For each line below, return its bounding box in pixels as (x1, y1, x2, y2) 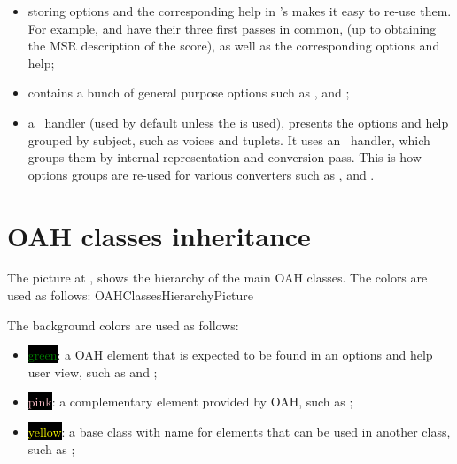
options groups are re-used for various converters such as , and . (27, 165, 375, 183)
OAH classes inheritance (7, 217, 311, 253)
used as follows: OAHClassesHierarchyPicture (7, 286, 254, 305)
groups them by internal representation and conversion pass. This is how (27, 148, 422, 166)
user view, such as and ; (27, 362, 158, 381)
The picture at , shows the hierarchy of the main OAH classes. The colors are (7, 268, 428, 287)
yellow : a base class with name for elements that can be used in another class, (27, 422, 451, 441)
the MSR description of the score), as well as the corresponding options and (27, 36, 440, 55)
